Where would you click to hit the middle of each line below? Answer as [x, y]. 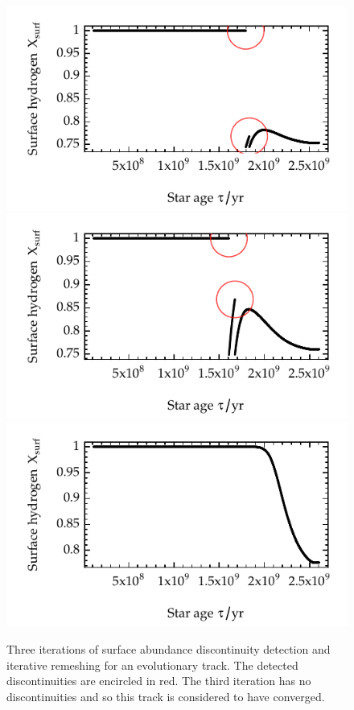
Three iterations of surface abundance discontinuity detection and [169, 649]
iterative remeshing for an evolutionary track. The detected [152, 665]
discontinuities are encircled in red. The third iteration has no [159, 681]
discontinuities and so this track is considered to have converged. [166, 696]
